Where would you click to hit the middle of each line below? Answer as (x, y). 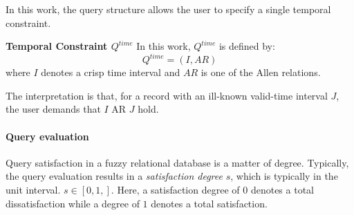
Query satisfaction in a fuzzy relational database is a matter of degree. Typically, (177, 162)
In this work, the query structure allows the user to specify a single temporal (168, 9)
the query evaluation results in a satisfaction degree (114, 176)
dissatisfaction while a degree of (73, 203)
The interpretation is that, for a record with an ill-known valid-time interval (167, 95)
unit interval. (33, 190)
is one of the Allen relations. (261, 72)
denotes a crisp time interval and (111, 72)
